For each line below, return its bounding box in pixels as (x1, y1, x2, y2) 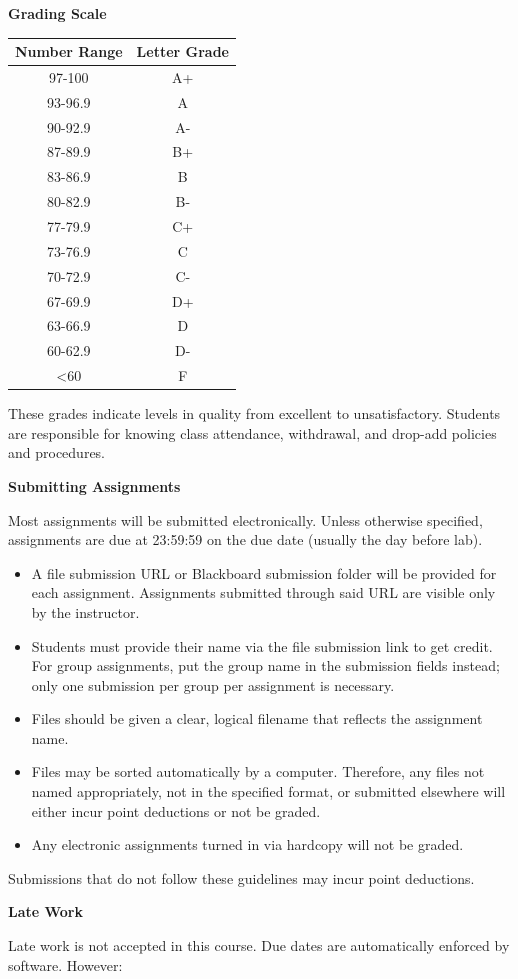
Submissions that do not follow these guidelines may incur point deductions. (8, 867, 475, 888)
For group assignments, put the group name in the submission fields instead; (31, 655, 500, 676)
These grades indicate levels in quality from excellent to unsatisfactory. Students (8, 403, 501, 424)
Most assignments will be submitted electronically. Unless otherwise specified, (8, 509, 483, 530)
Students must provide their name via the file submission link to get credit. (31, 635, 493, 656)
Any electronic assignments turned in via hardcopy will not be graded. (31, 834, 464, 855)
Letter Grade (136, 41, 229, 62)
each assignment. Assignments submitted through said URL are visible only (31, 582, 496, 603)
